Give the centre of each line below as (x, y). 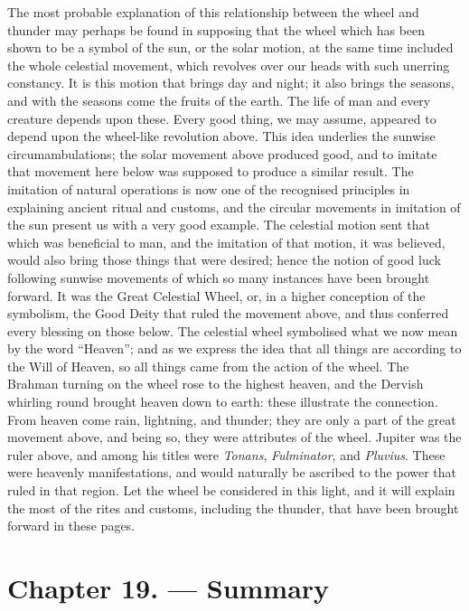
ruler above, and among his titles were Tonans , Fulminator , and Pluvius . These (226, 454)
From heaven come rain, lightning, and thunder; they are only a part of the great (232, 419)
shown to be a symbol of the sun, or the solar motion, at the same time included (230, 47)
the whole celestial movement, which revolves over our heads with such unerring (229, 65)
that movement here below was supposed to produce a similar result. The (211, 171)
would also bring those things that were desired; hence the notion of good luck (224, 260)
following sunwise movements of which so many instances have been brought (219, 277)
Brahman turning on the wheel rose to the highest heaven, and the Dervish (216, 384)
